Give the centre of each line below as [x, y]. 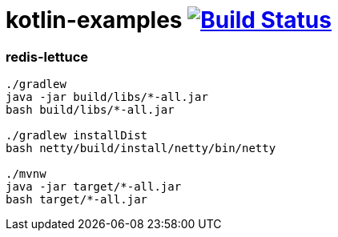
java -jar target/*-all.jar [94, 187]
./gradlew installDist [77, 136]
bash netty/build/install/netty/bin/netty [141, 149]
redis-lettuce [47, 56]
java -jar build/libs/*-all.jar [107, 97]
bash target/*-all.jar [77, 200]
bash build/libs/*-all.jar [90, 110]
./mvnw [26, 174]
